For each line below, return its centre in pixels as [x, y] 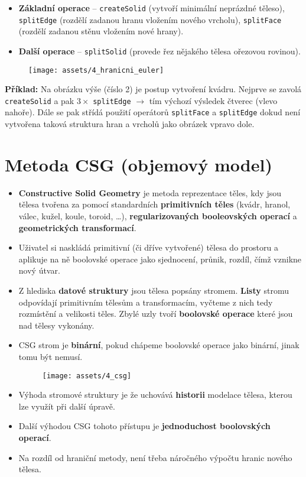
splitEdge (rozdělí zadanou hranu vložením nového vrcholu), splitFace [150, 19]
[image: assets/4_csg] [87, 376]
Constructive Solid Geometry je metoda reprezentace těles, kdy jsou [150, 192]
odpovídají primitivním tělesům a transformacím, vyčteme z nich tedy [146, 302]
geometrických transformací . [77, 227]
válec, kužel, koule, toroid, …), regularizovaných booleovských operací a [158, 216]
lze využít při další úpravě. [67, 406]
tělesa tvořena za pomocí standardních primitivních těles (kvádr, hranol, [154, 204]
